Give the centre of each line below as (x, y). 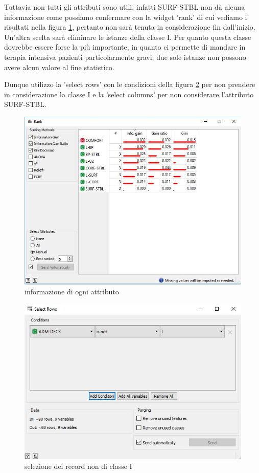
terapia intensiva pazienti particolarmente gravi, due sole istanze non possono (125, 57)
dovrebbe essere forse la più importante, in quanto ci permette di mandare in (125, 47)
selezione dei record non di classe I (78, 466)
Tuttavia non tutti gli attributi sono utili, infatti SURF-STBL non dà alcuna (125, 7)
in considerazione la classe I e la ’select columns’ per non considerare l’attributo (129, 94)
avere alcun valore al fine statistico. (59, 67)
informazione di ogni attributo (72, 292)
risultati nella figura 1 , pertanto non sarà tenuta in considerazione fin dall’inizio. (130, 27)
